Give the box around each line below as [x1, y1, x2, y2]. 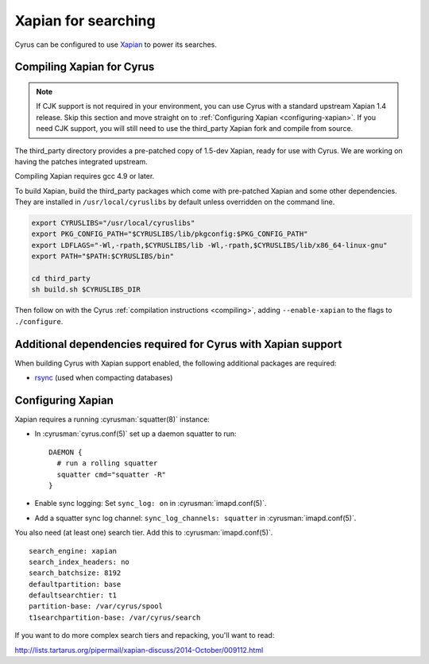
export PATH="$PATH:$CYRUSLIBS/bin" [31, 252, 175, 261]
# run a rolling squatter [56, 459, 158, 468]
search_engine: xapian [29, 546, 118, 555]
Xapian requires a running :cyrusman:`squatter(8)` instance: [14, 414, 211, 424]
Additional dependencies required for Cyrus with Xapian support [14, 338, 342, 351]
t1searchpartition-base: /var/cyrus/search [29, 612, 201, 622]
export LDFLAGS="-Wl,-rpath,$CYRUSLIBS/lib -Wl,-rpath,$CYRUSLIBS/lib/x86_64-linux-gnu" [31, 241, 388, 249]
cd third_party [31, 274, 91, 284]
